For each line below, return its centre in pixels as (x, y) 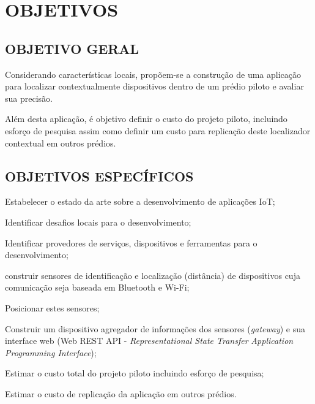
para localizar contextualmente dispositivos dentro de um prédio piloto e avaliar (154, 86)
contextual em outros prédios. (61, 143)
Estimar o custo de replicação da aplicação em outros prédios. (121, 393)
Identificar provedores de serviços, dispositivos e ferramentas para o (131, 242)
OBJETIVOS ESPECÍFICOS (99, 176)
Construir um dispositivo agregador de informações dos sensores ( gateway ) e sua (155, 328)
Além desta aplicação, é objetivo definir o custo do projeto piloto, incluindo (146, 119)
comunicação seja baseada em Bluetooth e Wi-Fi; (97, 287)
